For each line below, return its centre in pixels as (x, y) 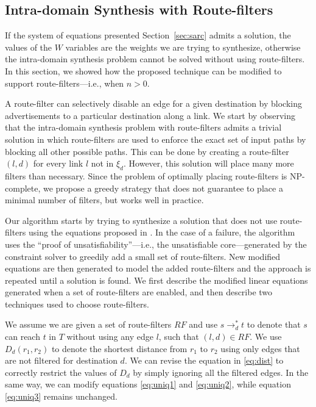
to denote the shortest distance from (119, 348)
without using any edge (110, 337)
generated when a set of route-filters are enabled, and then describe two (139, 292)
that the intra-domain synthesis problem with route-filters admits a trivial (143, 127)
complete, (23, 188)
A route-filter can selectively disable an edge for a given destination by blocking (154, 103)
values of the (29, 47)
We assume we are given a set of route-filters (88, 324)
